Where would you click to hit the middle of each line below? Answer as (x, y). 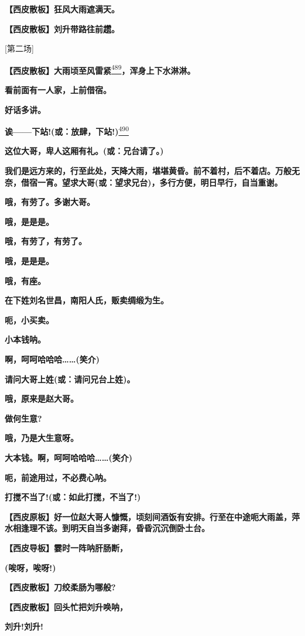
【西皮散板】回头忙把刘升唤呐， (66, 606)
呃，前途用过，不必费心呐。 (58, 477)
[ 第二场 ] (19, 48)
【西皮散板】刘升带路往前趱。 (62, 28)
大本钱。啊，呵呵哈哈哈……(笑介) (68, 457)
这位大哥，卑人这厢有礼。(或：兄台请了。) (84, 151)
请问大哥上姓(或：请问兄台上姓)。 (70, 379)
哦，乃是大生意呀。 (42, 438)
